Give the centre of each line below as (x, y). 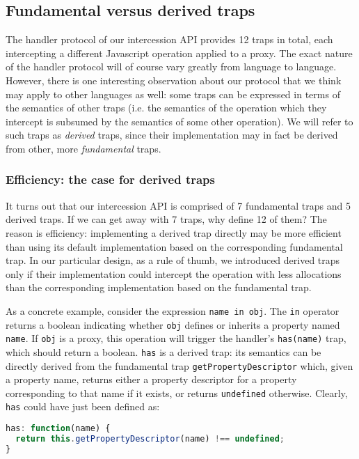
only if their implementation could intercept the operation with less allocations (174, 273)
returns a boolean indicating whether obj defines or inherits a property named (173, 324)
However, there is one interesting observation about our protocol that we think (174, 80)
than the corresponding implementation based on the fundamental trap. (159, 287)
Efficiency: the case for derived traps (110, 179)
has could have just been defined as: (83, 406)
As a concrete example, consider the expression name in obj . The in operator (173, 310)
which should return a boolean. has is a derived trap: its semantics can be (163, 351)
